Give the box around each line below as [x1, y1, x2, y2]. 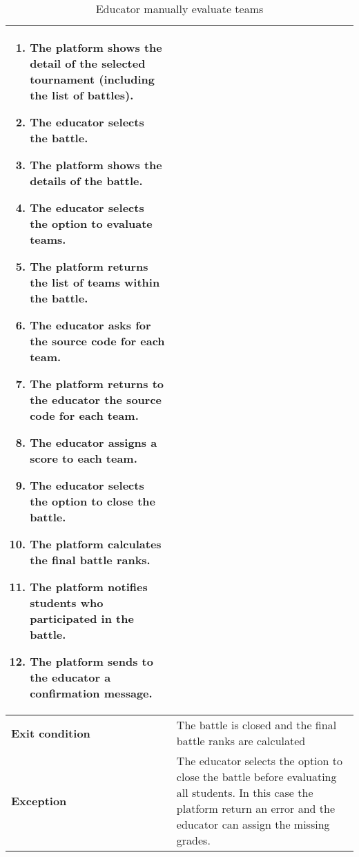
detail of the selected [30, 55, 146, 71]
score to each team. [30, 450, 137, 466]
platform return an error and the [176, 800, 336, 816]
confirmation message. [30, 685, 153, 701]
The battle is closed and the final [176, 717, 337, 733]
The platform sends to [30, 653, 153, 669]
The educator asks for [30, 317, 151, 333]
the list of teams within [30, 274, 160, 290]
